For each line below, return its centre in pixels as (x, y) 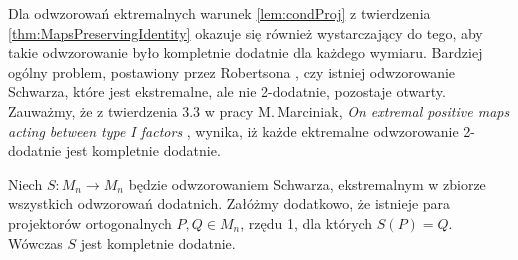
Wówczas (35, 242)
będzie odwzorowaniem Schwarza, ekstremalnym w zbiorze (307, 183)
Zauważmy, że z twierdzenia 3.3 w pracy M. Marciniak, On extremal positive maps (259, 110)
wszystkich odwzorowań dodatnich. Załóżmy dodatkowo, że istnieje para (229, 203)
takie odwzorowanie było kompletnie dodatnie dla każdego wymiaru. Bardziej (245, 52)
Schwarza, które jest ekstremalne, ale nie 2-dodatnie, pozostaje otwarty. (227, 91)
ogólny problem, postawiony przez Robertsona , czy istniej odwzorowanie (232, 71)
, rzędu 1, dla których (306, 222)
